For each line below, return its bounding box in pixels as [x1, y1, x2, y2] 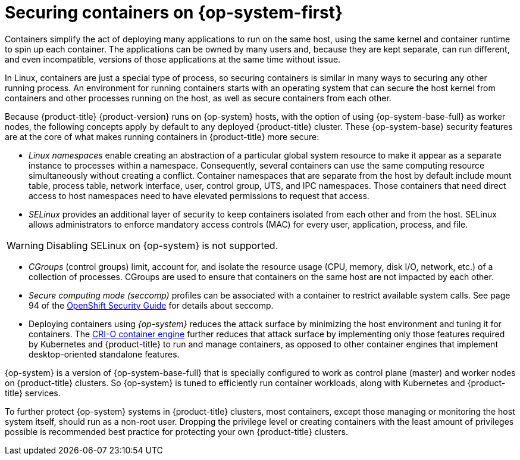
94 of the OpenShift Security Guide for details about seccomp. [29, 300, 274, 310]
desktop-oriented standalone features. [29, 349, 180, 359]
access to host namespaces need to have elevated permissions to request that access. [29, 190, 369, 201]
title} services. [5, 387, 61, 398]
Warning [7, 239, 44, 251]
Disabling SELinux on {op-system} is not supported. [46, 239, 278, 251]
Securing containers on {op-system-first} [5, 2, 343, 23]
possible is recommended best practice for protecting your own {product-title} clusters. [5, 426, 348, 437]
